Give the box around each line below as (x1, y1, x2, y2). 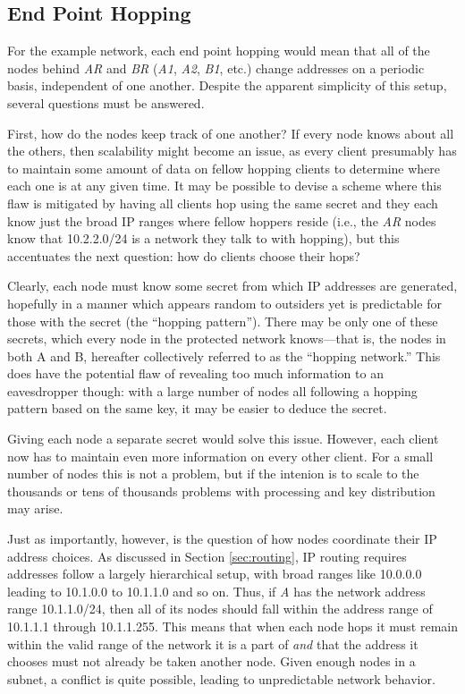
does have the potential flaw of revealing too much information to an (7, 364, 384, 383)
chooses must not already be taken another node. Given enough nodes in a (7, 652, 416, 671)
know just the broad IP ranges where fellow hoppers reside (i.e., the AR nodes (7, 211, 436, 230)
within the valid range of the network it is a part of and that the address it (7, 634, 418, 653)
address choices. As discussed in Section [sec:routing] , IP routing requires (7, 546, 407, 565)
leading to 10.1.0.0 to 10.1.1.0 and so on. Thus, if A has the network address (7, 581, 426, 600)
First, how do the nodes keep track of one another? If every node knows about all (7, 123, 454, 142)
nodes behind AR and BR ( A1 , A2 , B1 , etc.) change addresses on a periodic (7, 58, 425, 77)
